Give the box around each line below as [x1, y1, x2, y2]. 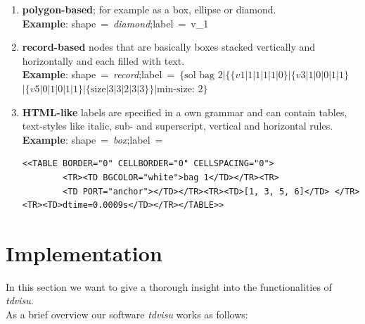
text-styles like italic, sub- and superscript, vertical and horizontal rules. [22, 118, 333, 133]
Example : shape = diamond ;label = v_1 [22, 15, 209, 30]
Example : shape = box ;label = [22, 132, 163, 147]
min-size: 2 [157, 84, 203, 94]
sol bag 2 [184, 70, 223, 81]
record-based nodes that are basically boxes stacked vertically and [22, 39, 316, 54]
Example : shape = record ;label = [22, 67, 175, 82]
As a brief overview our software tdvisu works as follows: [6, 307, 248, 322]
